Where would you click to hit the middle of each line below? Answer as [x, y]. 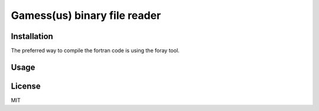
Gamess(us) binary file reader [86, 15]
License [26, 86]
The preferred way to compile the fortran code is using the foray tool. [95, 51]
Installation [32, 36]
